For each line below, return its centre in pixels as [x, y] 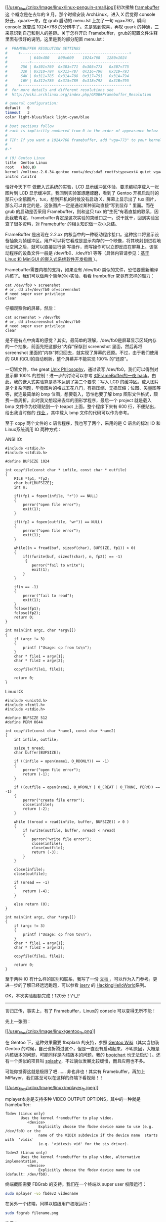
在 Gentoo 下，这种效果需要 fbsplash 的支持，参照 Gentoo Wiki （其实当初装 [82, 1043]
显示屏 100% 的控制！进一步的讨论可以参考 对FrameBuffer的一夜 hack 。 [79, 375]
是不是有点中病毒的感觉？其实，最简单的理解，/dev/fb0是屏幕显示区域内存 [81, 340]
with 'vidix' [20, 1140]
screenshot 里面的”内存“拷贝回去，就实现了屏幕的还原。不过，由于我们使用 [82, 353]
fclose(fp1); [27, 609]
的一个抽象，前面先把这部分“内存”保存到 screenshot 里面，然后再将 [74, 346]
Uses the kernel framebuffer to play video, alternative [80, 1157]
